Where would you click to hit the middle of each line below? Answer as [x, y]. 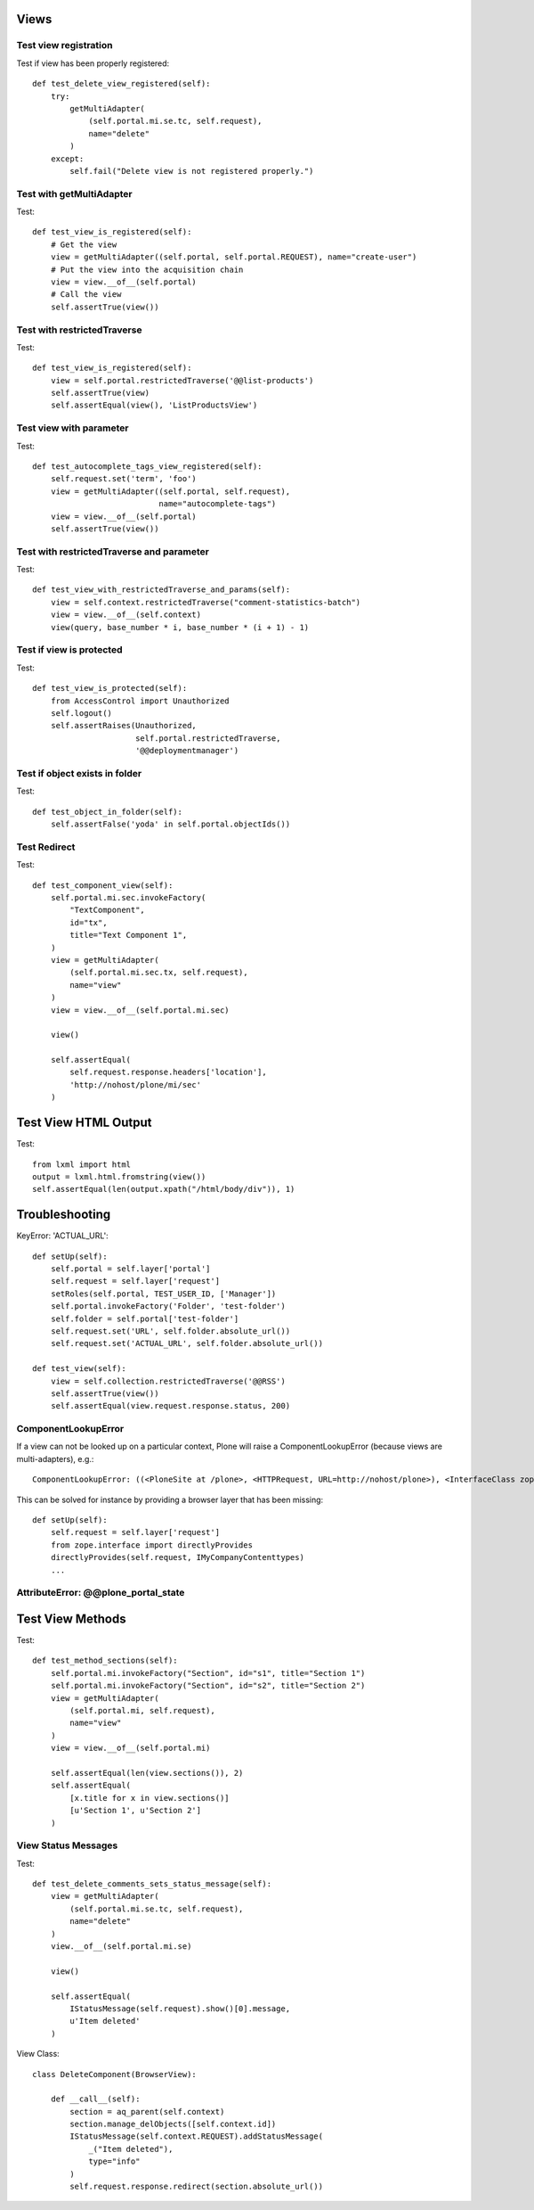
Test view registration [65, 45]
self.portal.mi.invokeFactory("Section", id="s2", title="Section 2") [208, 1686]
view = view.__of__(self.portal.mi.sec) [140, 1010]
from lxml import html [82, 1164]
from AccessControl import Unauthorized [140, 701]
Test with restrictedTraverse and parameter [113, 551]
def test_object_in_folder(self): [107, 812]
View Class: [38, 2054]
